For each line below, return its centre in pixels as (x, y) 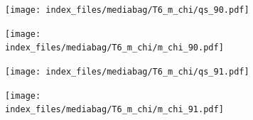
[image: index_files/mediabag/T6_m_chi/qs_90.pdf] (127, 10)
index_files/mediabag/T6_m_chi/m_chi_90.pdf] (114, 48)
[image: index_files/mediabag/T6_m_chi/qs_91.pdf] (127, 71)
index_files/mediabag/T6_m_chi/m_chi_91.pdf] (114, 110)
